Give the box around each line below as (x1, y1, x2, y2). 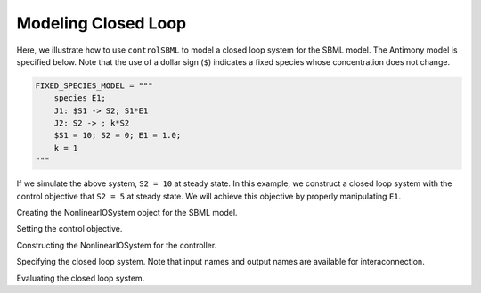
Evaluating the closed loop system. (16, 273, 145, 283)
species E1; (53, 94, 107, 103)
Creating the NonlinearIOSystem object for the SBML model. (16, 208, 238, 218)
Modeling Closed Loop (16, 13, 187, 33)
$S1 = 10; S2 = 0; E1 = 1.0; (53, 130, 182, 141)
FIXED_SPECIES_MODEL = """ (35, 80, 153, 91)
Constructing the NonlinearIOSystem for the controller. (16, 240, 217, 250)
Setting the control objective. (16, 224, 123, 234)
